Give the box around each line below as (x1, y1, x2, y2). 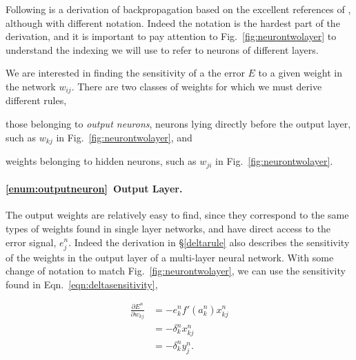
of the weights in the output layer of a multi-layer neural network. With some (6, 250, 334, 264)
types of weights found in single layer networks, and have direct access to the (6, 221, 331, 235)
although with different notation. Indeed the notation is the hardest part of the (6, 15, 340, 30)
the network (6, 79, 56, 93)
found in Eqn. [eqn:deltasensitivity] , (6, 277, 158, 291)
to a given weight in (258, 66, 342, 80)
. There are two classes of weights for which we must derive (71, 79, 322, 93)
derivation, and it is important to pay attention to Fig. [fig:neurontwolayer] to (6, 29, 337, 43)
